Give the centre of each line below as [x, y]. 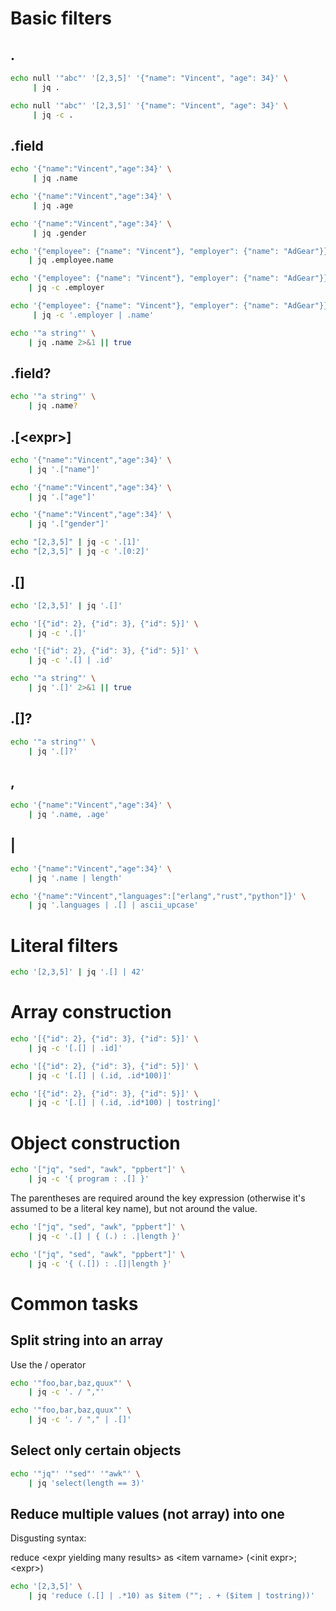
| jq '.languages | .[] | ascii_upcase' [113, 905]
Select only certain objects [96, 1450]
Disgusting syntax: [48, 1538]
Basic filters [61, 18]
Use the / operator [48, 1364]
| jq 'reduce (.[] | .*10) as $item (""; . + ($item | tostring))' [171, 1596]
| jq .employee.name [71, 260]
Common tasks [74, 1303]
